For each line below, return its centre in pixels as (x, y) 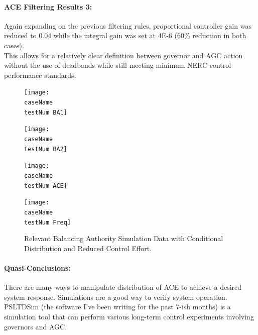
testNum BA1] (46, 112)
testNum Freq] (48, 222)
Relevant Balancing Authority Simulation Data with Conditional (124, 238)
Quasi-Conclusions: (37, 268)
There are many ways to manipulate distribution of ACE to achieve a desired (123, 287)
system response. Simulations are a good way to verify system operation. (116, 297)
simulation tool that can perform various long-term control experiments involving (129, 316)
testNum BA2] (46, 149)
